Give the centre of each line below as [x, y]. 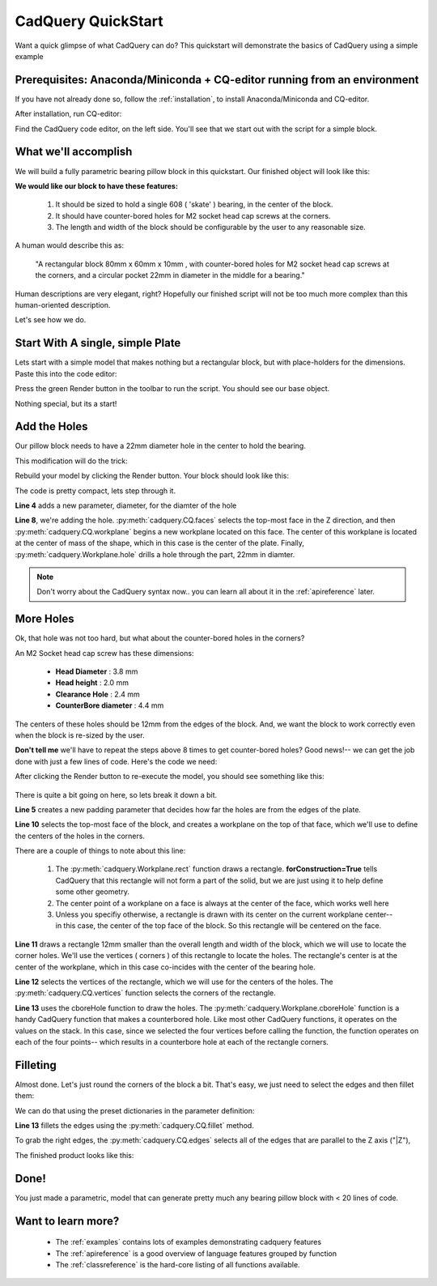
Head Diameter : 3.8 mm [97, 671]
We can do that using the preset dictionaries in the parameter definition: [135, 1110]
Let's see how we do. [51, 320]
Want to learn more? [67, 1221]
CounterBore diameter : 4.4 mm [110, 705]
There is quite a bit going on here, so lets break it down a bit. [116, 794]
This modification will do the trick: [72, 461]
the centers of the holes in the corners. [80, 836]
